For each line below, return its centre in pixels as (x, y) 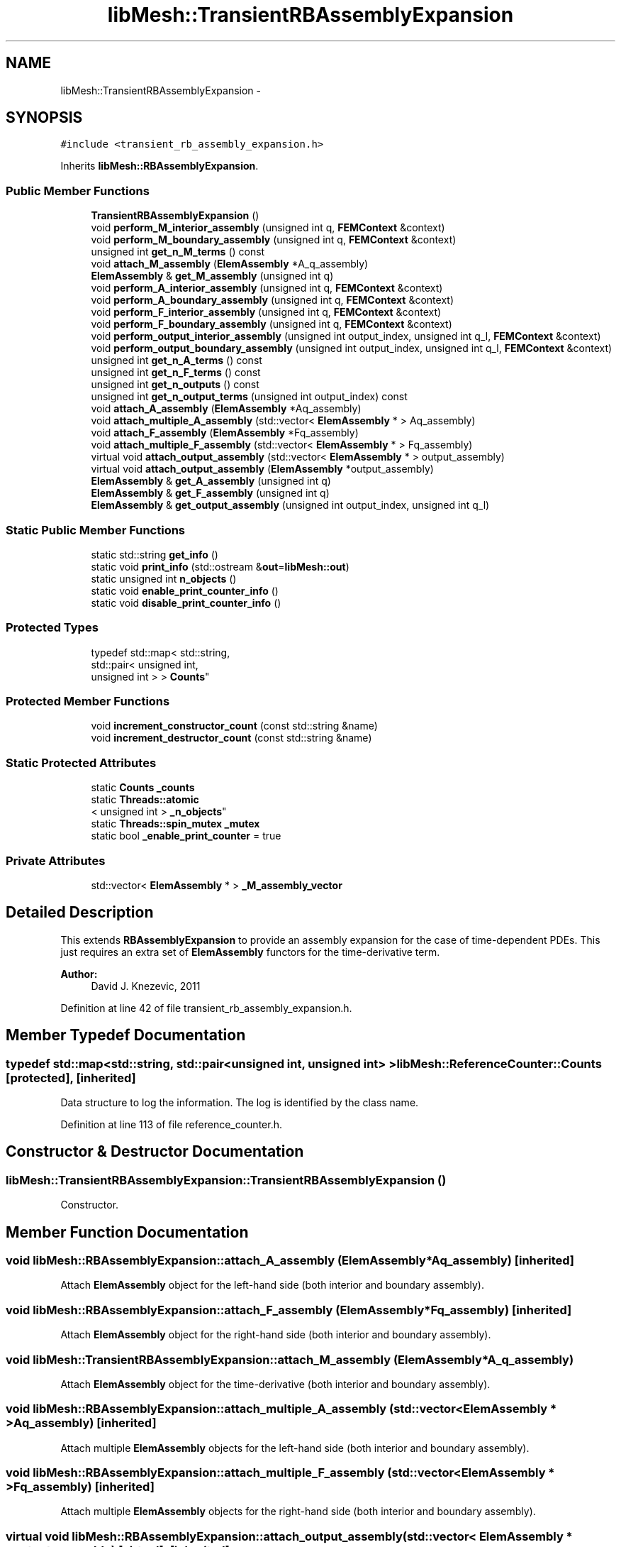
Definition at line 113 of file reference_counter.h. (171, 1124)
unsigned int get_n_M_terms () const (178, 252)
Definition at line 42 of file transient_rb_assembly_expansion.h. (206, 1008)
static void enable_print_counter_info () (185, 590)
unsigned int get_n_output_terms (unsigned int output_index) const (249, 397)
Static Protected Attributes (81, 763)
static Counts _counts (143, 788)
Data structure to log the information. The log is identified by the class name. (240, 1102)
